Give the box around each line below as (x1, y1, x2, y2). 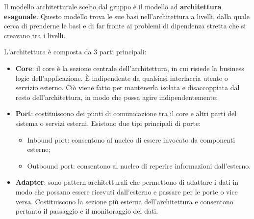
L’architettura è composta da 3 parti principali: (4, 47, 147, 57)
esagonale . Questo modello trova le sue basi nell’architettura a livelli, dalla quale (4, 11, 250, 21)
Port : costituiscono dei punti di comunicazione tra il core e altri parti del (15, 108, 237, 119)
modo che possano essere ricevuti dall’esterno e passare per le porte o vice (15, 186, 238, 196)
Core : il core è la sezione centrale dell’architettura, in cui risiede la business (15, 63, 244, 73)
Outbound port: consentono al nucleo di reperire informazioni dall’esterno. (27, 160, 251, 170)
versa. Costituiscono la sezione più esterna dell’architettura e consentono (15, 196, 233, 206)
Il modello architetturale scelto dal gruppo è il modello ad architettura (4, 1, 222, 11)
